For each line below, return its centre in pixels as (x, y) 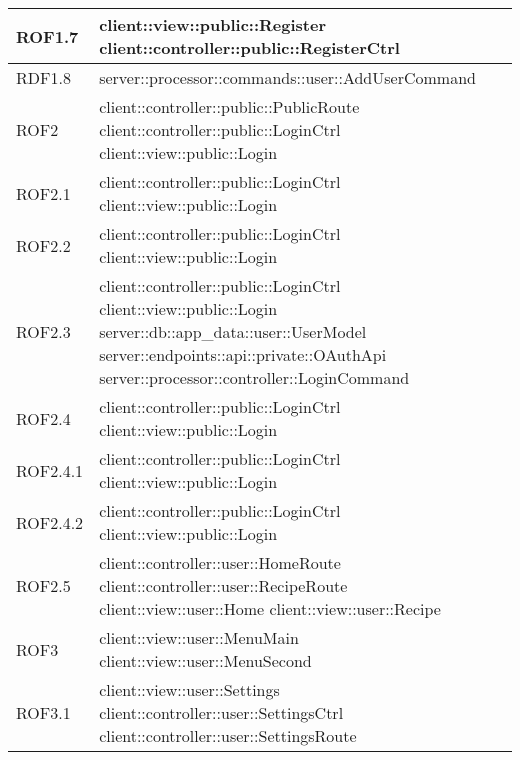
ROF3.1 (43, 712)
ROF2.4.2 (50, 522)
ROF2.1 (43, 193)
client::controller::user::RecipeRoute (223, 585)
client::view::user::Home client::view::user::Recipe (270, 608)
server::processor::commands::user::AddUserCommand (287, 77)
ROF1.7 (47, 36)
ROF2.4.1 (50, 470)
